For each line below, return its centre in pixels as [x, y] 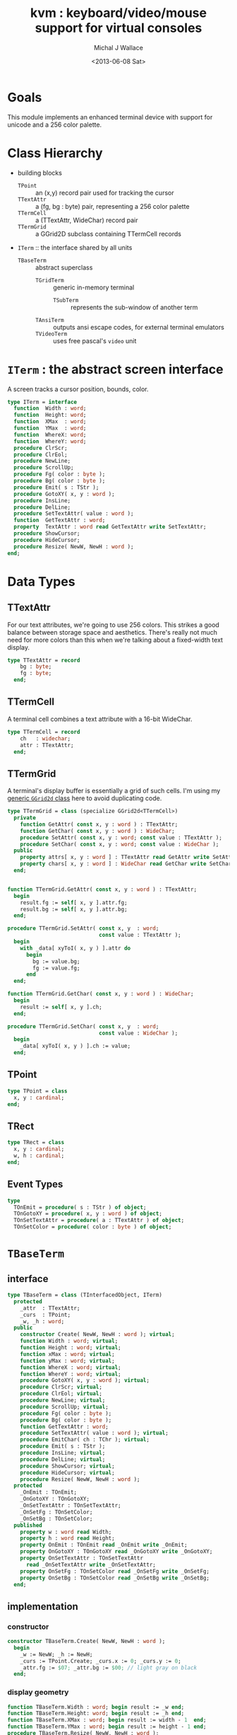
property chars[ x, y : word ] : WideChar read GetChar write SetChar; [127, 864]
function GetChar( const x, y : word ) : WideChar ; [97, 831]
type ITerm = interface [42, 402]
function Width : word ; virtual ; [69, 1341]
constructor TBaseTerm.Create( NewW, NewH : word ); [86, 1642]
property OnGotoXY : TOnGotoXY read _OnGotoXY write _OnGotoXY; [116, 1552]
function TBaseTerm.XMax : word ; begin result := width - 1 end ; [107, 1720]
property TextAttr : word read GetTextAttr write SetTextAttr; [110, 527]
